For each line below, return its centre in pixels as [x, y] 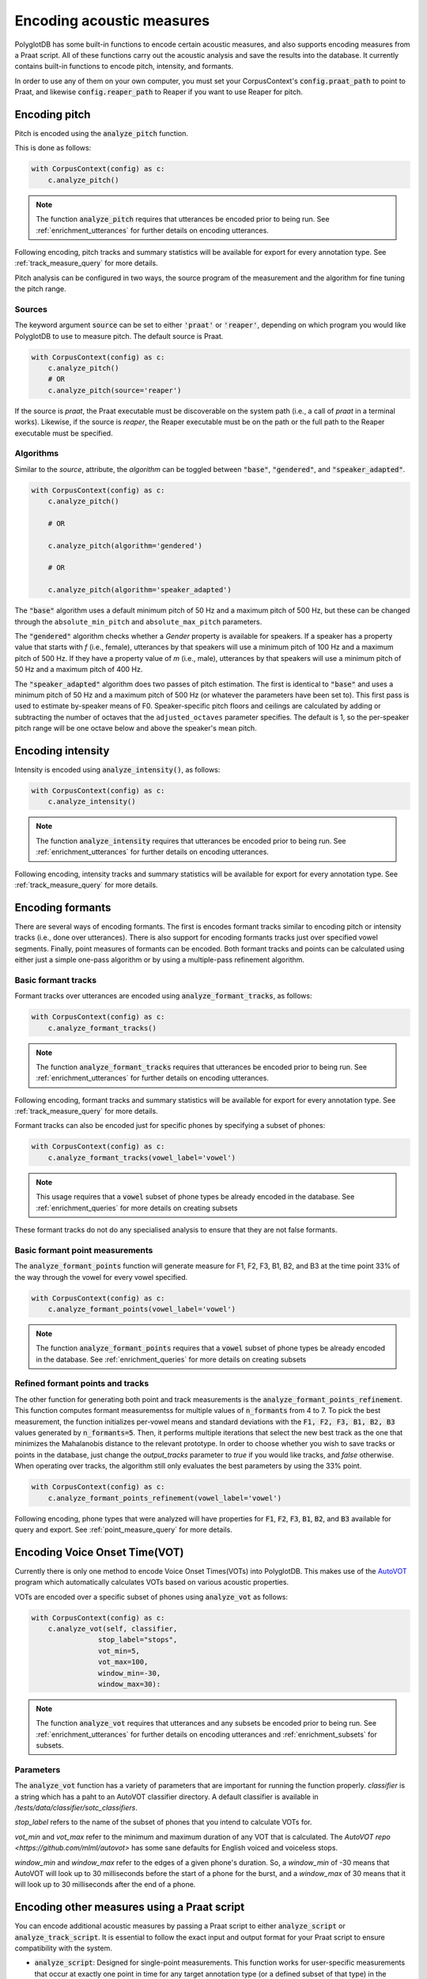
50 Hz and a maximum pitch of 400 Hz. [79, 670]
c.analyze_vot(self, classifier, [113, 1628]
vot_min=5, [119, 1651]
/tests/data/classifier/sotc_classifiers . [76, 1807]
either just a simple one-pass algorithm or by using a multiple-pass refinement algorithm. [159, 959]
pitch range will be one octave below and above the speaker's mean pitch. [136, 728]
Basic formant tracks [56, 980]
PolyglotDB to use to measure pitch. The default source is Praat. [119, 336]
